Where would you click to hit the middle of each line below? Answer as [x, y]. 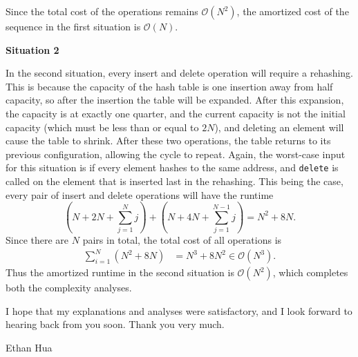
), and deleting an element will [279, 127]
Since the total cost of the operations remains [102, 11]
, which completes [310, 272]
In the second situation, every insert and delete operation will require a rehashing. [180, 73]
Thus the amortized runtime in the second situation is [120, 272]
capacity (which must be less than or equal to [102, 127]
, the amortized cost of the [293, 11]
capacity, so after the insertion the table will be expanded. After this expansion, [175, 100]
